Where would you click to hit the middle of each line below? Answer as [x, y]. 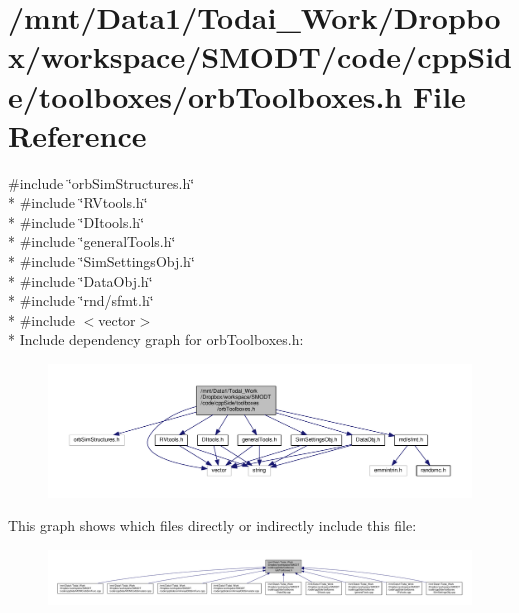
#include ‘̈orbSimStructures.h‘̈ [101, 182]
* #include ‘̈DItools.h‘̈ [76, 221]
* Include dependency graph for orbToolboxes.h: [156, 339]
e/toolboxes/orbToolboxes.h [205, 95]
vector [117, 319]
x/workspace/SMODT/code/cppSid [260, 56]
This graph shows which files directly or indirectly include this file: [212, 525]
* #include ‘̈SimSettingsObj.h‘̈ [101, 261]
